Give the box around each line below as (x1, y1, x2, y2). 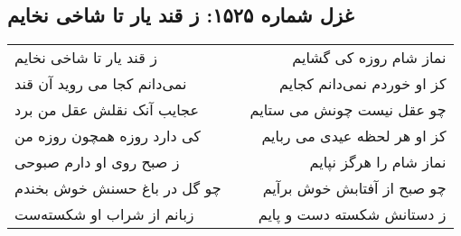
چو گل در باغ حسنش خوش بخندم (14, 177, 221, 199)
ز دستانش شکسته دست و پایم (258, 204, 447, 225)
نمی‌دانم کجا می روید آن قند (14, 73, 187, 95)
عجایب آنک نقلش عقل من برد (14, 99, 199, 121)
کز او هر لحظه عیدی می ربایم (261, 125, 447, 147)
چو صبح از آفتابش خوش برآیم (262, 177, 447, 199)
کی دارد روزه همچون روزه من (14, 125, 201, 147)
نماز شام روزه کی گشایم (292, 47, 447, 68)
